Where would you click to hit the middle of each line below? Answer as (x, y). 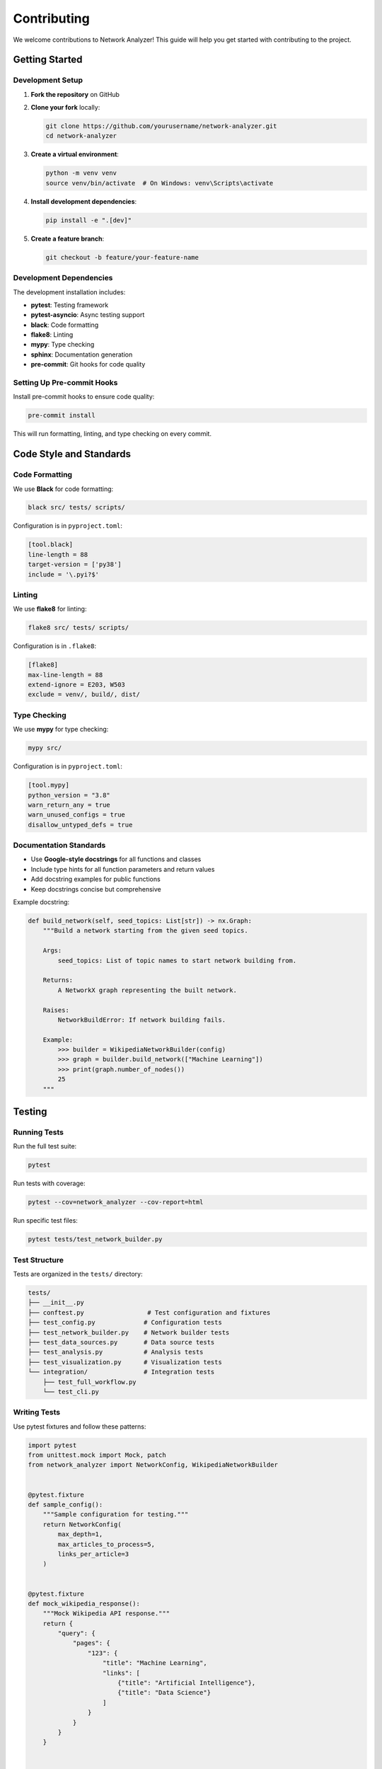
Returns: (58, 980)
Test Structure (38, 1260)
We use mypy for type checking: (61, 730)
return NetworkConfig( (82, 1524)
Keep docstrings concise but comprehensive (96, 889)
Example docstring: (41, 902)
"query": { (76, 1633)
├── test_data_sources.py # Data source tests (121, 1342)
